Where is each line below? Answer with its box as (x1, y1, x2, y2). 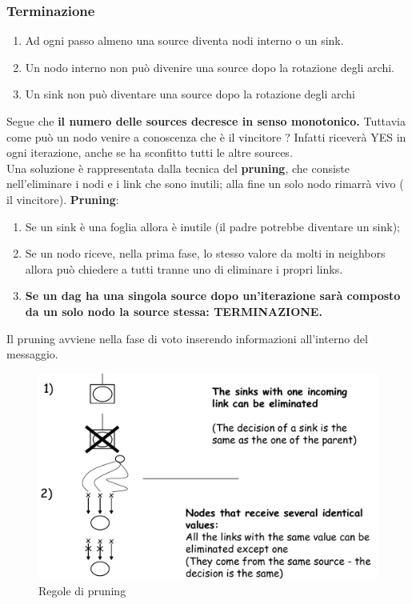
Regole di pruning (38, 582, 126, 598)
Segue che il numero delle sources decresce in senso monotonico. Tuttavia (6, 113, 406, 129)
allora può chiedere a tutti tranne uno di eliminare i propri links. (25, 260, 343, 277)
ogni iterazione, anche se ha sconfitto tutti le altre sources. (6, 144, 293, 161)
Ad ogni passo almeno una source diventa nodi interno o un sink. (25, 32, 344, 49)
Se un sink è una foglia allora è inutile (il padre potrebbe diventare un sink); (25, 218, 400, 234)
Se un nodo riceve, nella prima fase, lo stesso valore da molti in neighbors (25, 245, 386, 262)
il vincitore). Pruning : (6, 190, 119, 207)
